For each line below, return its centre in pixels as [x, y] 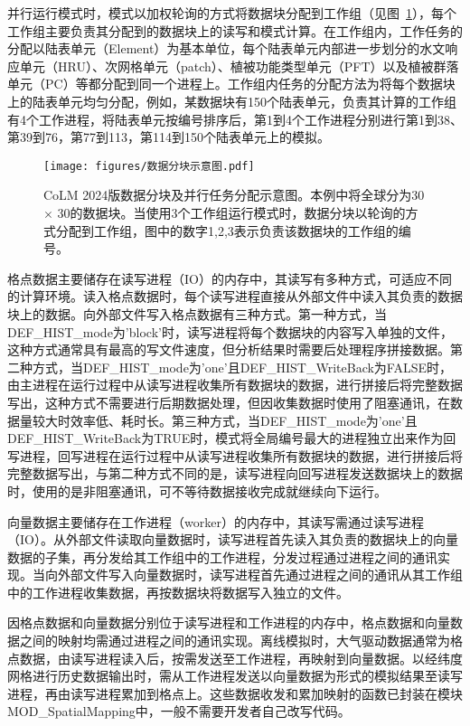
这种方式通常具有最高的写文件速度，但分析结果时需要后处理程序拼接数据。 [229, 349]
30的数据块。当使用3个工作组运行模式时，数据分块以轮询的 [231, 212]
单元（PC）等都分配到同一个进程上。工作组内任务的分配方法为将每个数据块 [231, 84]
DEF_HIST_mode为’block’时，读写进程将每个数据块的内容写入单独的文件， [230, 331]
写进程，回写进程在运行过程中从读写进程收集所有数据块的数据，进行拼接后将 [235, 455]
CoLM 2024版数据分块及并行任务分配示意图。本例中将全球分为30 [234, 195]
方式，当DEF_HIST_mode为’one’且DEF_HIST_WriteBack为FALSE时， [242, 367]
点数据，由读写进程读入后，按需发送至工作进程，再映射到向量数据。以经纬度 [235, 658]
